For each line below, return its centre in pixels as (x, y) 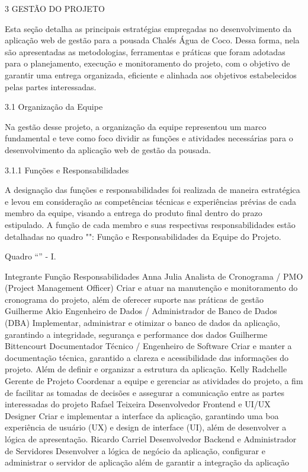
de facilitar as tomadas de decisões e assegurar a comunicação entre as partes (145, 392)
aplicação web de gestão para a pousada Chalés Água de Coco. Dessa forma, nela (152, 40)
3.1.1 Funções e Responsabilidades (67, 170)
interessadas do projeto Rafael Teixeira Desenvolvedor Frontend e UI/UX (138, 404)
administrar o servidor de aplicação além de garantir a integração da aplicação (147, 462)
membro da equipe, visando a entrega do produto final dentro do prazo (134, 213)
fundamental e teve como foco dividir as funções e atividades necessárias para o (149, 138)
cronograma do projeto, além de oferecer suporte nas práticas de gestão (134, 299)
